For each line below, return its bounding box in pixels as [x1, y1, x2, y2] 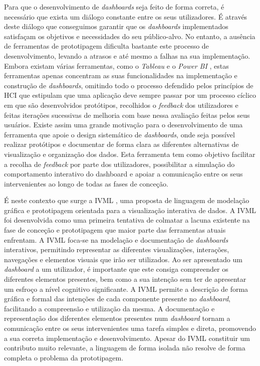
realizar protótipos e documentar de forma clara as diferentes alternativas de [4, 139, 239, 149]
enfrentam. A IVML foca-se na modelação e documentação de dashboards [4, 234, 228, 245]
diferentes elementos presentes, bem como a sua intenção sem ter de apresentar [4, 274, 246, 284]
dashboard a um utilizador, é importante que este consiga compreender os [4, 264, 228, 274]
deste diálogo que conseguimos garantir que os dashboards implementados [4, 21, 228, 32]
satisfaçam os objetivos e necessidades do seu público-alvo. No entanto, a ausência [4, 31, 255, 41]
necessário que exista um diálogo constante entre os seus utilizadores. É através [4, 11, 247, 22]
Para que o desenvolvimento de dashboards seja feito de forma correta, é [4, 2, 224, 12]
